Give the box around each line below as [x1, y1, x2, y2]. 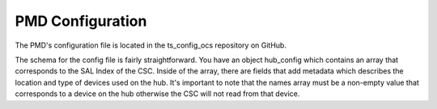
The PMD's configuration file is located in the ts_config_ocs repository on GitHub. [15, 40, 287, 50]
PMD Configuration [15, 12, 147, 30]
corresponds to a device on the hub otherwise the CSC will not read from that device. [15, 89, 300, 99]
